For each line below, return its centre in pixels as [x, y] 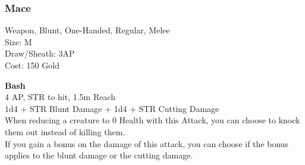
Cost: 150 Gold [32, 65]
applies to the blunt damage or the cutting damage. [99, 155]
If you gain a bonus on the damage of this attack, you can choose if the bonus [147, 143]
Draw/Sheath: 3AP [40, 53]
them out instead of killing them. [65, 131]
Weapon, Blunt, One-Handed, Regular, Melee [87, 30]
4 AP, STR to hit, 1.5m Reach [60, 97]
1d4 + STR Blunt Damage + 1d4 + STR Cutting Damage [112, 108]
